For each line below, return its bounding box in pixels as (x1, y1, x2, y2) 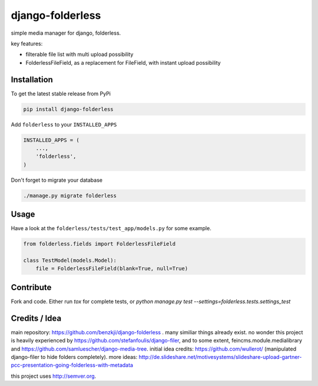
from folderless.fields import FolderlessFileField (23, 241, 176, 247)
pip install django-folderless (23, 106, 114, 112)
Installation (11, 74, 53, 85)
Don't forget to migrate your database (11, 177, 103, 184)
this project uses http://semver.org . (11, 372, 97, 380)
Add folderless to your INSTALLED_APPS (11, 121, 117, 128)
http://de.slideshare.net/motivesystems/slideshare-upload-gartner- (138, 353, 302, 360)
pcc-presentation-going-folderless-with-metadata (11, 362, 134, 369)
